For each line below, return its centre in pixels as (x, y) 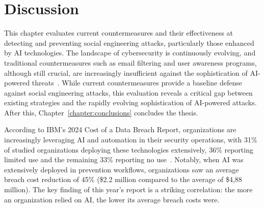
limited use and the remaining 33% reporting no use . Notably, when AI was (124, 159)
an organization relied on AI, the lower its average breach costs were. (112, 199)
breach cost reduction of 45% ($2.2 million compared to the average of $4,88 (123, 179)
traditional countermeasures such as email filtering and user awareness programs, (130, 62)
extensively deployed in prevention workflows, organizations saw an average (122, 169)
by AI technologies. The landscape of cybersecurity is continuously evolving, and (130, 53)
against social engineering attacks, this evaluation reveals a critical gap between (128, 92)
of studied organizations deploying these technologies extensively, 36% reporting (129, 149)
